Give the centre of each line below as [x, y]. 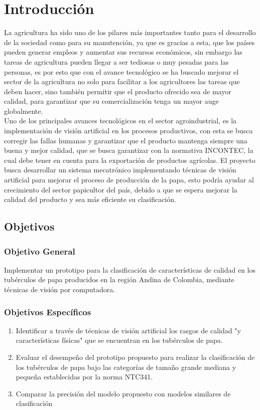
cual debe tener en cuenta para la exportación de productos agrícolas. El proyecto [130, 160]
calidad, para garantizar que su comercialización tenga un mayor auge [111, 101]
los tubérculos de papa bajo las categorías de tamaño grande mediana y [126, 367]
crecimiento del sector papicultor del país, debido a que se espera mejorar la [121, 189]
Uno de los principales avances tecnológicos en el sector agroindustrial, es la [120, 121]
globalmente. [24, 111]
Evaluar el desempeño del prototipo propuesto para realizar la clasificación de [135, 357]
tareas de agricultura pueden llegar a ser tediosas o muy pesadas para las [116, 61]
